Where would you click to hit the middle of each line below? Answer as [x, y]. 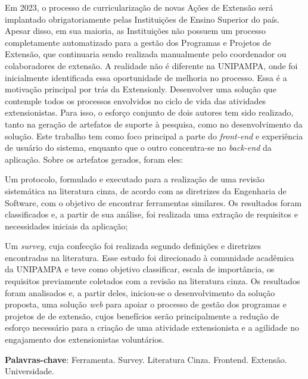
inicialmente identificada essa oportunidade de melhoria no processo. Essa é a [146, 77]
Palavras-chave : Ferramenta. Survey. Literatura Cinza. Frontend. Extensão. [146, 359]
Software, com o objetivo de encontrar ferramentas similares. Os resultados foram [153, 202]
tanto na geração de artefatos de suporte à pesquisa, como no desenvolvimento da [154, 124]
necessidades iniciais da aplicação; [66, 226]
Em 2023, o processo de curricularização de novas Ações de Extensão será [139, 7]
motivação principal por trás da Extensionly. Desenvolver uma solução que [141, 89]
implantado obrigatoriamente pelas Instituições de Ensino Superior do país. [142, 19]
